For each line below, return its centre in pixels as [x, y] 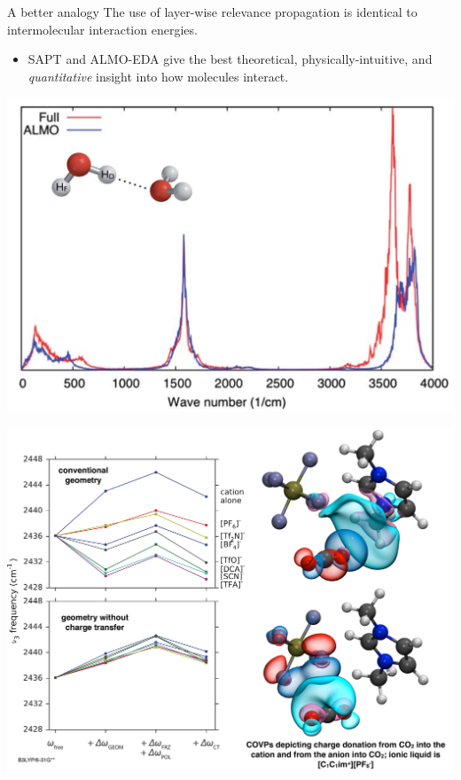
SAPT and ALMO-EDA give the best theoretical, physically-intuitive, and [230, 59]
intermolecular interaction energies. [102, 29]
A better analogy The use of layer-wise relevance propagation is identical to [212, 12]
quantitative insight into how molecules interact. [158, 76]
